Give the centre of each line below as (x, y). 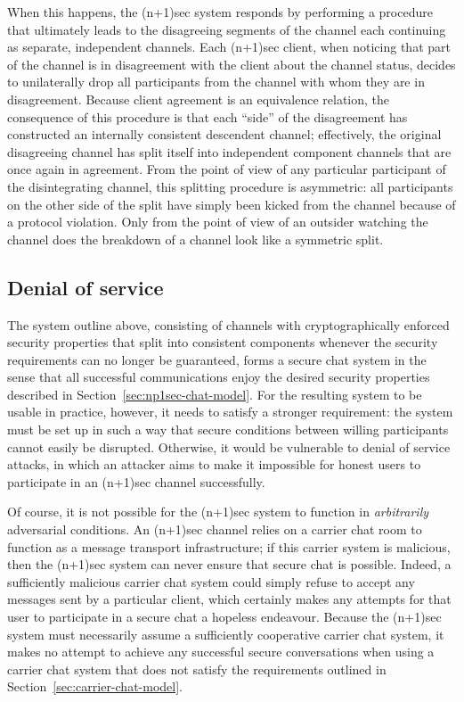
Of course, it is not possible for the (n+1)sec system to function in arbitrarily (218, 512)
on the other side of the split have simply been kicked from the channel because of (232, 204)
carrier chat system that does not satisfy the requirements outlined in (197, 669)
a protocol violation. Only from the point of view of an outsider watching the (218, 222)
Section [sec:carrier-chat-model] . (95, 686)
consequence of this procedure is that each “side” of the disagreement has (208, 116)
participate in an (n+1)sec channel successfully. (136, 481)
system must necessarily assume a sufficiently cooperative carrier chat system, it (226, 634)
